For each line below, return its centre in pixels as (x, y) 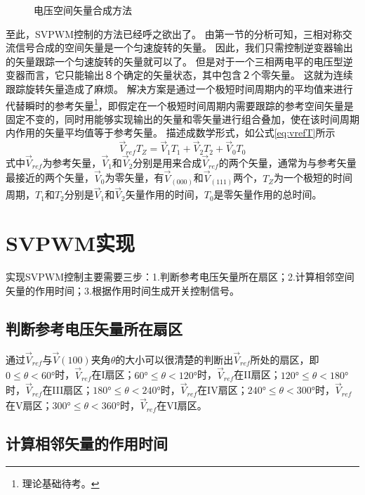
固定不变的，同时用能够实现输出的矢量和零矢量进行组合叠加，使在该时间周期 (182, 118)
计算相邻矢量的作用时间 (87, 443)
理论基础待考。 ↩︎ (61, 483)
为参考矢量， (72, 162)
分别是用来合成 (167, 162)
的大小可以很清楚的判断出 (174, 359)
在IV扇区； (223, 390)
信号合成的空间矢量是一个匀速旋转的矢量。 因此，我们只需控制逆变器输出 (184, 47)
